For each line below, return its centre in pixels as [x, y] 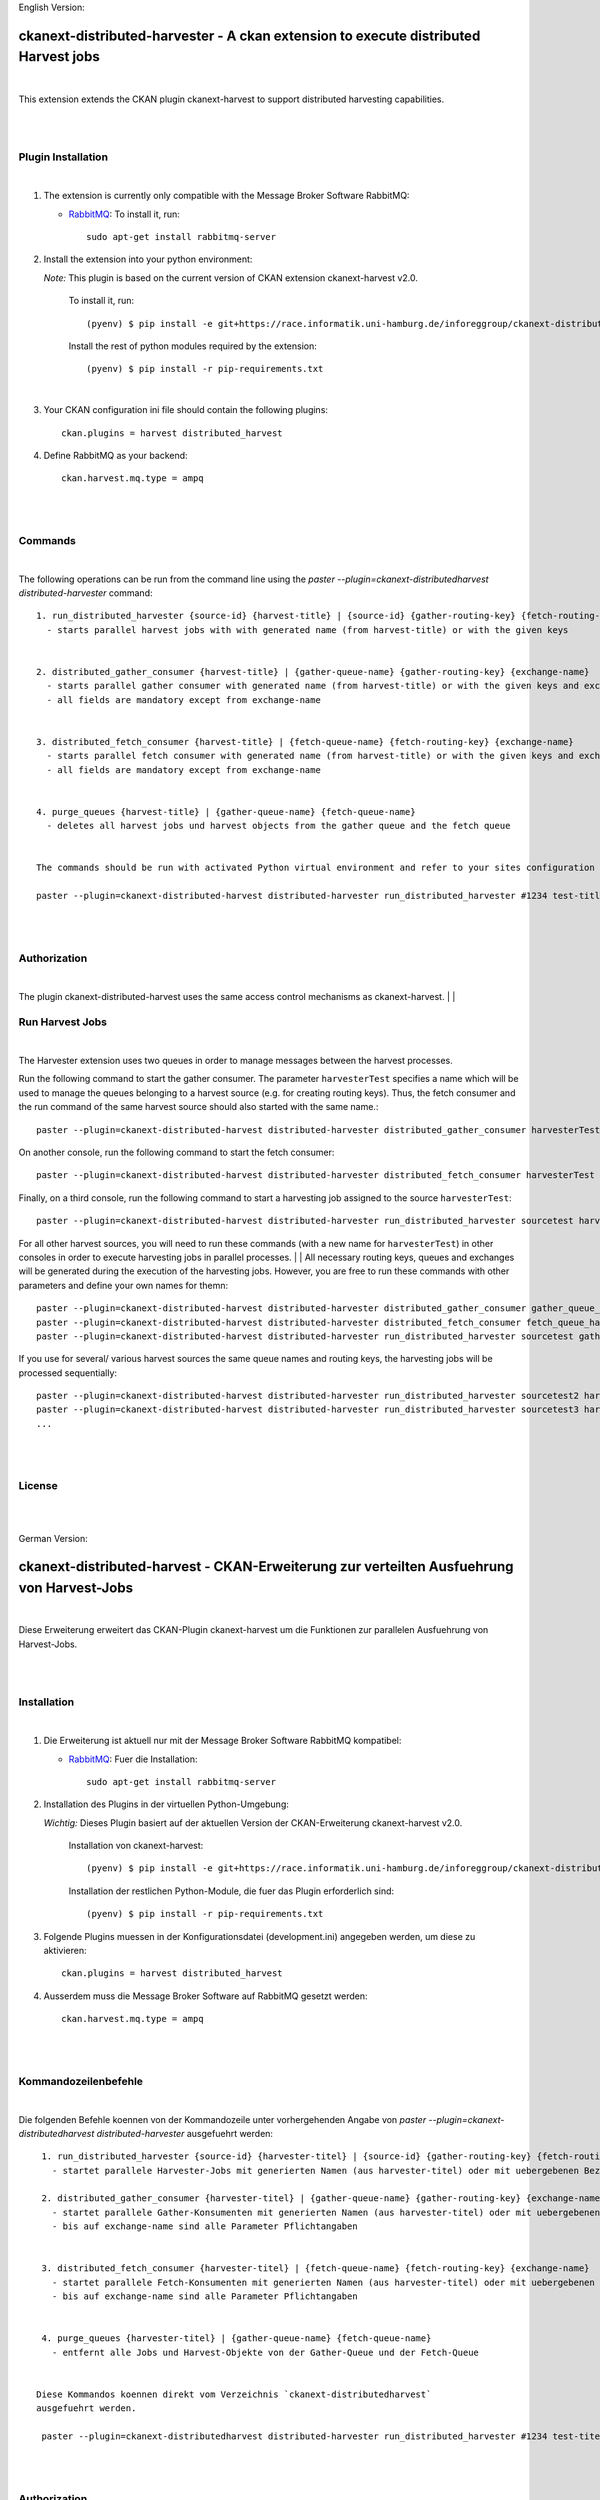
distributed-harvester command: [85, 592]
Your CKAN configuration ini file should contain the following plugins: [186, 410]
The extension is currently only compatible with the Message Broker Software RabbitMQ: [226, 196]
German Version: [53, 1538]
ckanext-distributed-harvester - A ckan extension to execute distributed [249, 35]
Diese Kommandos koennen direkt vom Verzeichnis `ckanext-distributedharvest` [234, 2394]
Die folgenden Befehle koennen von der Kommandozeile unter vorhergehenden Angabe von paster [222, 2119]
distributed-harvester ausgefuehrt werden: [185, 2133]
